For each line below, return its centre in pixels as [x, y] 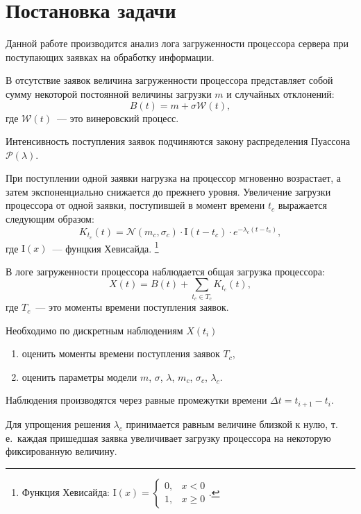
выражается [302, 205]
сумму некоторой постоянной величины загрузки [109, 93]
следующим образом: [50, 219]
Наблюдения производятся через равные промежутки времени [136, 400]
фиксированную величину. [61, 451]
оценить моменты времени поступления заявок [121, 353]
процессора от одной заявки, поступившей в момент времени [135, 205]
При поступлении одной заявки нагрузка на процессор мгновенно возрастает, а [174, 178]
